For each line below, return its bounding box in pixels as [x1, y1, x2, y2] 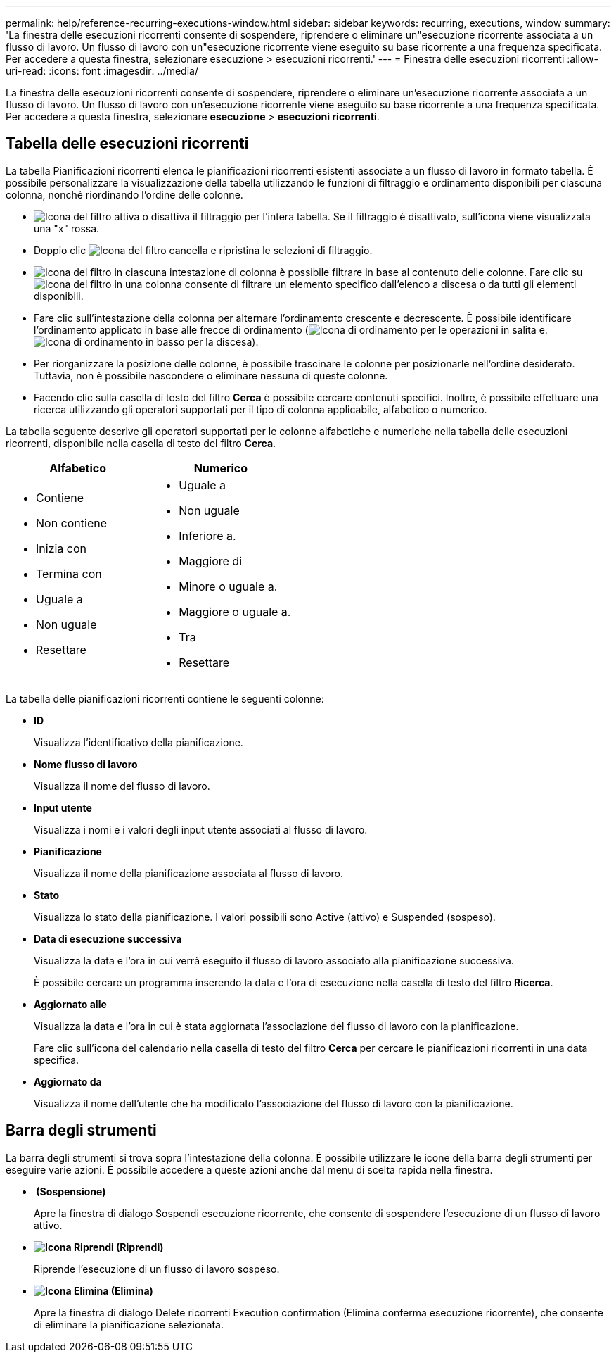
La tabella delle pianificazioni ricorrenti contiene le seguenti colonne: [6, 692, 324, 705]
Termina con [36, 566, 102, 581]
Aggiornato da [34, 1075, 102, 1088]
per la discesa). [187, 335, 259, 348]
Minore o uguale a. [179, 579, 278, 593]
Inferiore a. [179, 528, 236, 543]
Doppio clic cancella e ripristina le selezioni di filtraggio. [34, 244, 373, 256]
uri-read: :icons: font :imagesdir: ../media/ [6, 65, 198, 77]
